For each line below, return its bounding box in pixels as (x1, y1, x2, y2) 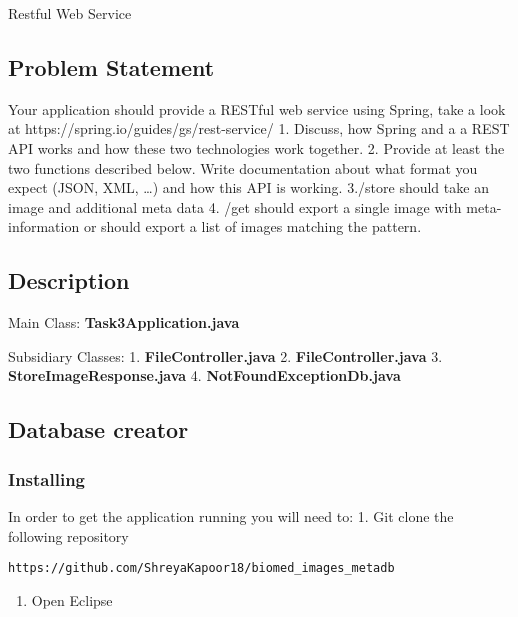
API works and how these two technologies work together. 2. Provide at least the (8, 137, 505, 158)
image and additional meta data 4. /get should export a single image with (8, 196, 462, 217)
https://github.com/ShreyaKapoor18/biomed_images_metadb (8, 561, 395, 576)
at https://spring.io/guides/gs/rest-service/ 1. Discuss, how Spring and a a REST (8, 118, 510, 139)
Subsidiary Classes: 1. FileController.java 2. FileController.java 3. (8, 345, 443, 366)
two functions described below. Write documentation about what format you (8, 157, 478, 178)
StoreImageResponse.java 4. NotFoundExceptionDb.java (8, 365, 401, 386)
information (8, 216, 80, 237)
